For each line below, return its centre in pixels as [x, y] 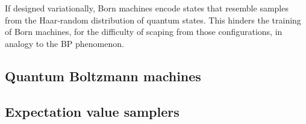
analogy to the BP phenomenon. [64, 43]
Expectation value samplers [92, 111]
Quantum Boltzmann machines [103, 76]
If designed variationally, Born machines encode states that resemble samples [147, 8]
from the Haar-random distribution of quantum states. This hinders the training [153, 20]
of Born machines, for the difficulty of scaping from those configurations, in [144, 32]
